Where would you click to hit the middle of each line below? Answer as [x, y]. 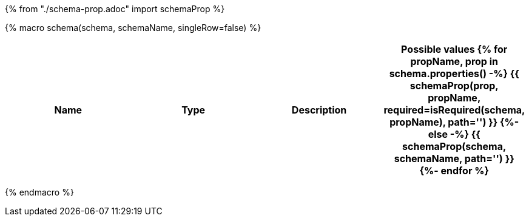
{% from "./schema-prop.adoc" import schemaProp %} [115, 9]
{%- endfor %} [454, 171]
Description [319, 110]
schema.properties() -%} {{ [454, 73]
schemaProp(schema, [454, 146]
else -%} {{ [454, 134]
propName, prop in [454, 61]
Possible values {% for [454, 49]
